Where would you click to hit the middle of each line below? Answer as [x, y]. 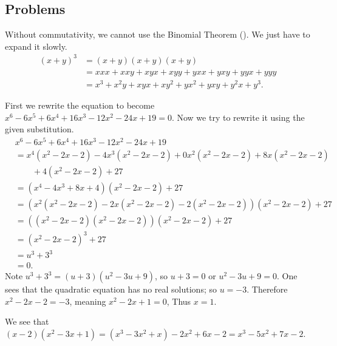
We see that [27, 321]
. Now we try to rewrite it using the [238, 117]
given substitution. [39, 129]
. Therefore [267, 289]
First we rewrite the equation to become [80, 105]
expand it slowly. [36, 46]
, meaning [88, 301]
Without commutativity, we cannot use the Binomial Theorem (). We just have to [158, 34]
